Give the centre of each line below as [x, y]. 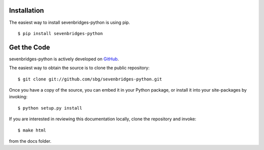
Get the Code [30, 47]
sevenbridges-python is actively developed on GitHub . [64, 59]
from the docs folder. [30, 141]
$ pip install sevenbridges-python [60, 33]
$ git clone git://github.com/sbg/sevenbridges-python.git [90, 79]
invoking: [18, 97]
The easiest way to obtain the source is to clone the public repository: [79, 68]
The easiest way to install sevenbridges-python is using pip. [70, 22]
